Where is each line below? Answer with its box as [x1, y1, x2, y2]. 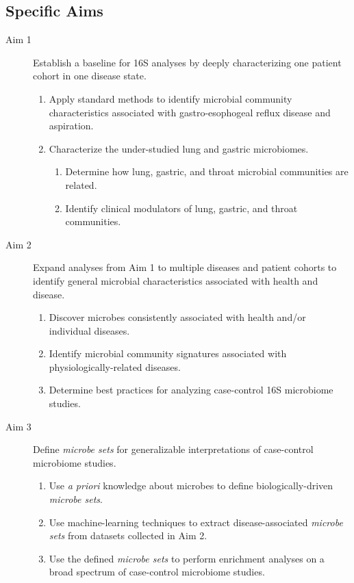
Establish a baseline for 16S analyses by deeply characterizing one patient [33, 55, 342, 69]
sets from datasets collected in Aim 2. [49, 528, 207, 543]
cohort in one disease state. [33, 68, 147, 83]
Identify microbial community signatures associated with [49, 346, 287, 361]
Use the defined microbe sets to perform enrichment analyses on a [49, 551, 325, 565]
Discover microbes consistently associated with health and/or [49, 310, 306, 324]
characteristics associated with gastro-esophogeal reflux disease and [49, 105, 331, 119]
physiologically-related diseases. [49, 359, 181, 374]
